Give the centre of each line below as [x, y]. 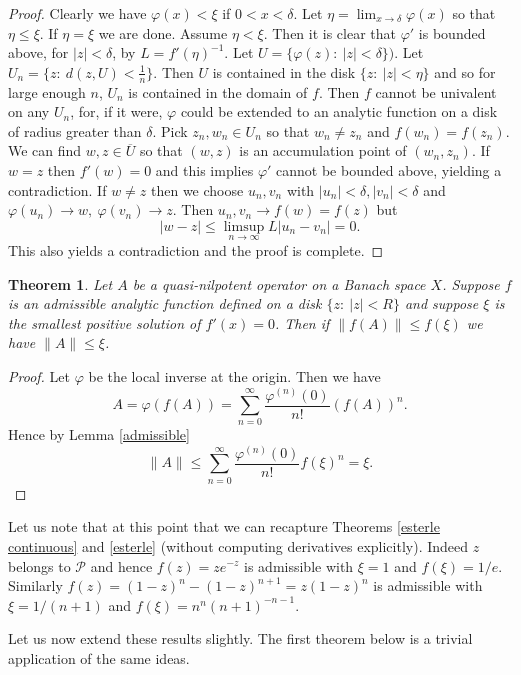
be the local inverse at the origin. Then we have [234, 375]
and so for [465, 71]
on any [29, 111]
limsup [244, 226]
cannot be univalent [436, 91]
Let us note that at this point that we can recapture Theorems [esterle [224, 526]
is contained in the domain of [218, 91]
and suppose [441, 303]
